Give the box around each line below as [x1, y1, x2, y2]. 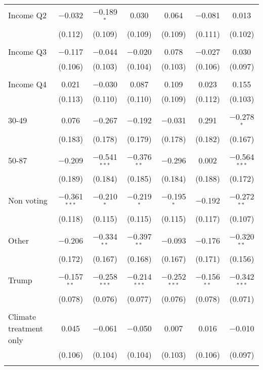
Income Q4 [8, 78, 47, 90]
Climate [8, 310, 36, 322]
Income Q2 [8, 9, 47, 21]
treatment [8, 322, 43, 334]
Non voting [8, 194, 48, 206]
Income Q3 [8, 45, 47, 57]
